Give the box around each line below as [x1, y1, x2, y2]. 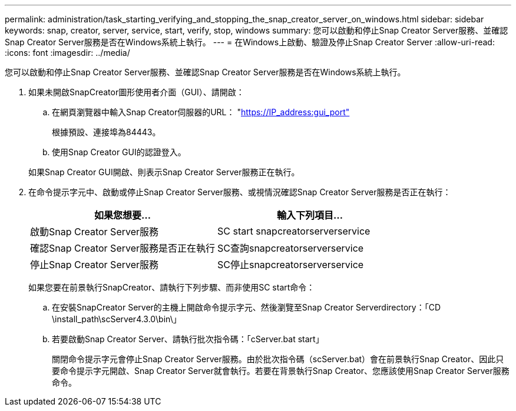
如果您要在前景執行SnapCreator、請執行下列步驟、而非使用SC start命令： [28, 282, 315, 292]
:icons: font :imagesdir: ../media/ [5, 48, 130, 58]
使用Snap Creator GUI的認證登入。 [52, 147, 186, 157]
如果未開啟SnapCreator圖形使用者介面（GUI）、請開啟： [28, 87, 244, 97]
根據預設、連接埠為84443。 [52, 127, 161, 137]
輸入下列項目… [277, 209, 343, 221]
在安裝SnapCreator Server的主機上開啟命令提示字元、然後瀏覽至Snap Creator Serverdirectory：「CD [52, 302, 441, 312]
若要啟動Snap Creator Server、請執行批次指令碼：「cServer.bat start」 [52, 334, 324, 344]
